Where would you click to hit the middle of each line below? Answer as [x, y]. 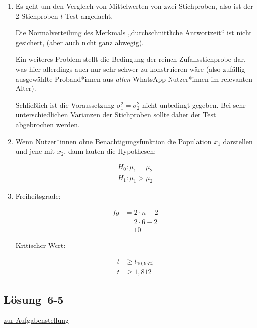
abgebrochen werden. [47, 124]
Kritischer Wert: [41, 245]
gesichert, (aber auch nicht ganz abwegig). [80, 42]
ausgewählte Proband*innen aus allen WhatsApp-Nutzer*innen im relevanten [134, 78]
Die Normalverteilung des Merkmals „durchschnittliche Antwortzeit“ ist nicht [133, 33]
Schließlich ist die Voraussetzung [65, 105]
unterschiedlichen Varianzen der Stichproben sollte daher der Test [116, 115]
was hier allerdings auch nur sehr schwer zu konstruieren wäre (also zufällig [130, 68]
